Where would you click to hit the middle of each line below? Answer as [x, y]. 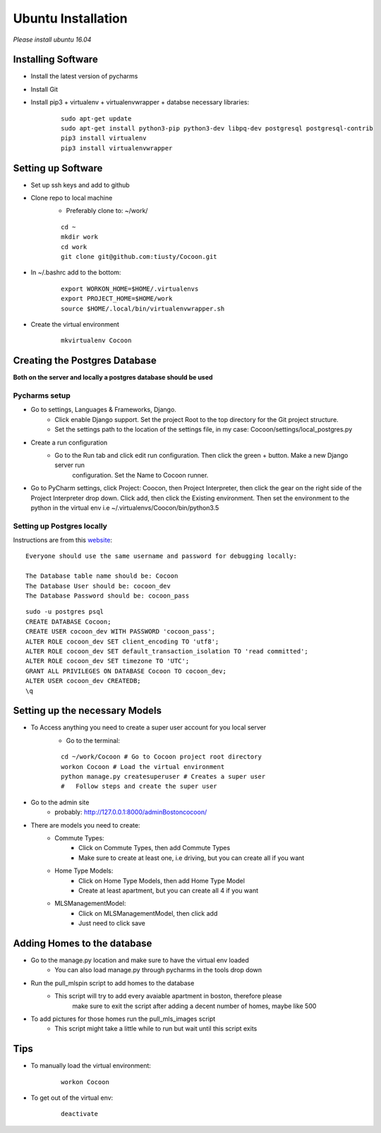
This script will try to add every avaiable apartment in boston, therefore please [168, 996]
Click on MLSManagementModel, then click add [148, 913]
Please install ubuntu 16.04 [52, 40]
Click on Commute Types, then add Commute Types [155, 848]
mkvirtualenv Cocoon [96, 341]
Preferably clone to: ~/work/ [107, 211]
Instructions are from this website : [63, 540]
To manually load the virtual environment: [91, 1066]
